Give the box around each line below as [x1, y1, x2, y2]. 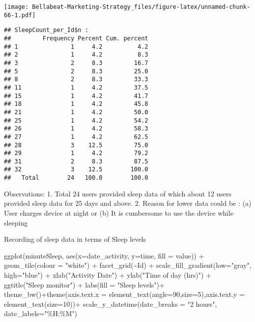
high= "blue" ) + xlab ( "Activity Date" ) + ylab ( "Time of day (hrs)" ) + [4, 269, 211, 280]
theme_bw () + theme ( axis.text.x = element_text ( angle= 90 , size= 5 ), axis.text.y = [4, 289, 245, 299]
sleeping [4, 217, 28, 227]
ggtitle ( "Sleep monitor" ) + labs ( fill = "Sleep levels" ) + [4, 279, 165, 290]
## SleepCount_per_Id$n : [4, 27, 88, 34]
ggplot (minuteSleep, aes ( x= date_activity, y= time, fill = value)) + [4, 250, 204, 260]
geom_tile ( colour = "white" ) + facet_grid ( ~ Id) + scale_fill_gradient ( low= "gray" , [4, 260, 252, 270]
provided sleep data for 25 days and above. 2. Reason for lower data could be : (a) [4, 198, 252, 208]
